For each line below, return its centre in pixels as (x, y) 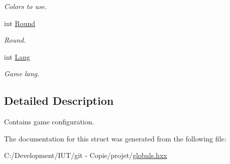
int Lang (17, 56)
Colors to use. (26, 6)
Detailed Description (59, 101)
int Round (20, 23)
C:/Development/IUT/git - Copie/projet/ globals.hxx (86, 155)
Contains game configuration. (49, 122)
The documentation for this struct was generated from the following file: (115, 138)
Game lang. (22, 73)
